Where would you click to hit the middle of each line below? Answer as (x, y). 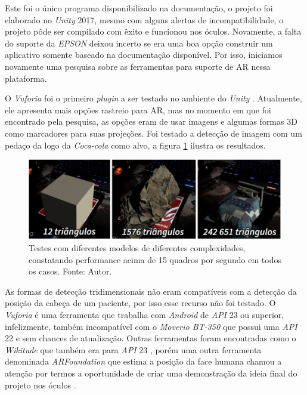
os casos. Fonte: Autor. (70, 271)
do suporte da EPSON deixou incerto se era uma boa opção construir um (139, 43)
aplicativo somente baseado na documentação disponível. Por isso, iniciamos (144, 55)
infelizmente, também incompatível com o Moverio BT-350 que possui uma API (151, 326)
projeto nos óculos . (41, 385)
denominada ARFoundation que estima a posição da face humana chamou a (143, 361)
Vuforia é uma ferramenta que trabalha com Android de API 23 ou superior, (145, 315)
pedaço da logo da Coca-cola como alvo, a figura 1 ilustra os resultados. (135, 145)
